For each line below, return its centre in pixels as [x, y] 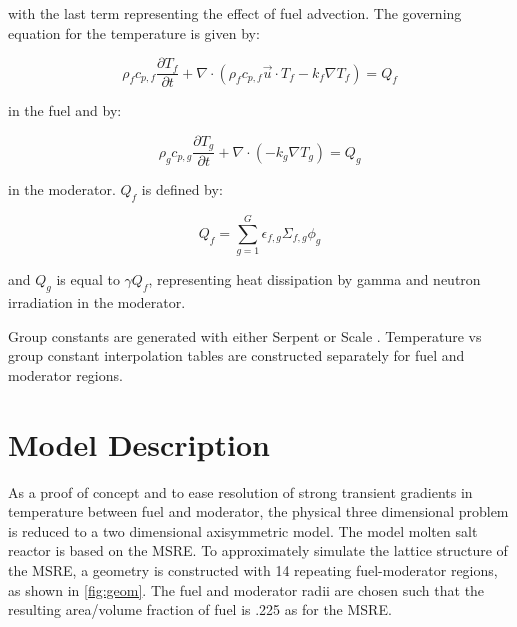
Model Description [139, 443]
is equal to [88, 279]
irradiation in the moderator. [97, 302]
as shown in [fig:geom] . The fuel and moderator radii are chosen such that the [246, 589]
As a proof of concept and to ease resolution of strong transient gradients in [240, 491]
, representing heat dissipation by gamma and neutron [314, 279]
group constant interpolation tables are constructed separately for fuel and [236, 355]
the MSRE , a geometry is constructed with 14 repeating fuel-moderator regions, [253, 569]
